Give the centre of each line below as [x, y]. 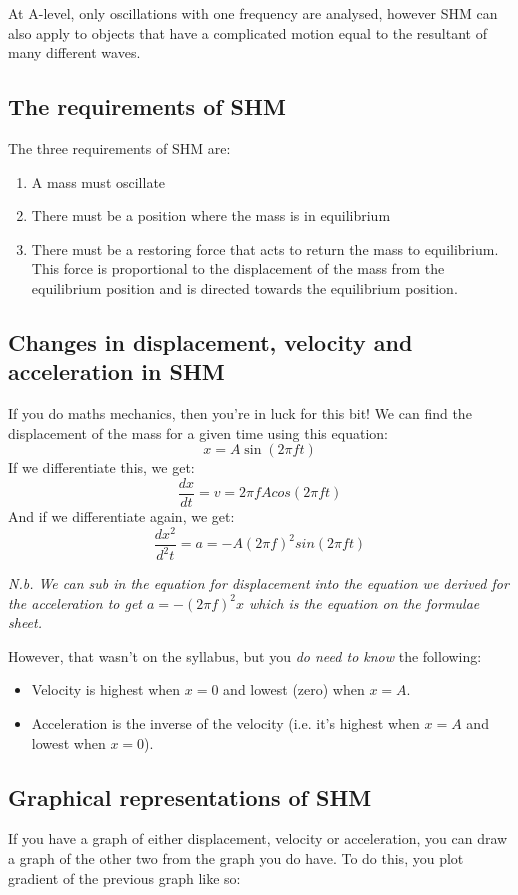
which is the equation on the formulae [364, 602]
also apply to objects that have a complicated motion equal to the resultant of [247, 32]
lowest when [68, 742]
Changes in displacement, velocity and [210, 341]
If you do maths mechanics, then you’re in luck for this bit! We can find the [240, 413]
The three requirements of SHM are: [119, 147]
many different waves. [74, 52]
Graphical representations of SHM [190, 796]
